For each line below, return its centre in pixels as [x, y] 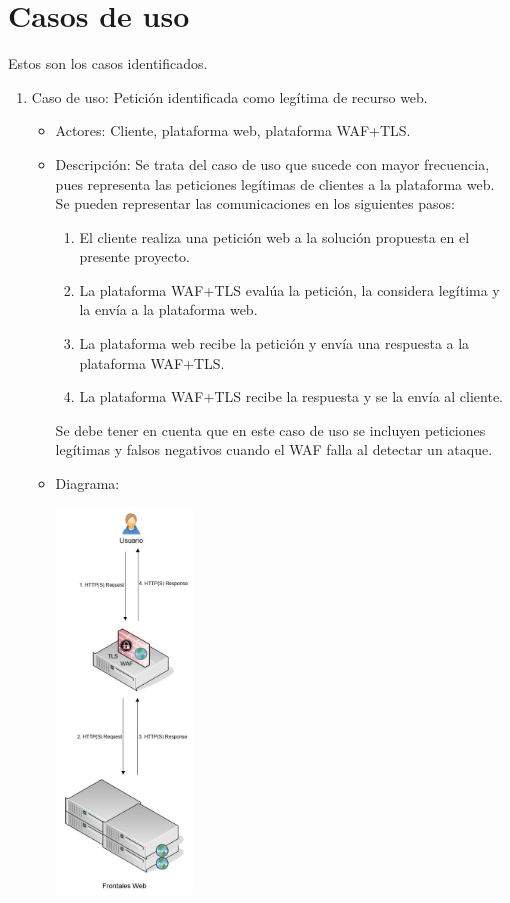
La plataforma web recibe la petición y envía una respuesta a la [274, 343]
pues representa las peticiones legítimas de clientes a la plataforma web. [275, 183]
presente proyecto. [134, 256]
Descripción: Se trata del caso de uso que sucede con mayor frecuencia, [272, 163]
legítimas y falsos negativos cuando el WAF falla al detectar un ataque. [274, 449]
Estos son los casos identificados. [108, 63]
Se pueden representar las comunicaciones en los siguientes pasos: [255, 203]
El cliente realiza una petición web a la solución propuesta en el [274, 236]
